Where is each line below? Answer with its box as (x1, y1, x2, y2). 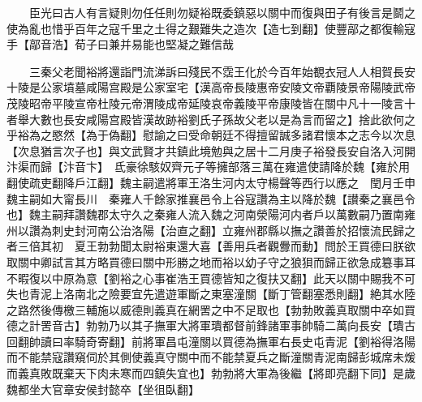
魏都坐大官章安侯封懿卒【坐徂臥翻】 (6, 380, 200, 397)
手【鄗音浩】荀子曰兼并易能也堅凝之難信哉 (6, 36, 234, 53)
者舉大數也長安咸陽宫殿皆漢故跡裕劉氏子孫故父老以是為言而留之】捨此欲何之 (6, 110, 416, 127)
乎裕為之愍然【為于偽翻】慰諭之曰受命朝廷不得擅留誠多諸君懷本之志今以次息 (6, 126, 416, 143)
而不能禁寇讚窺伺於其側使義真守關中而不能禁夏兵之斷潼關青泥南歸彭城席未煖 (6, 349, 416, 366)
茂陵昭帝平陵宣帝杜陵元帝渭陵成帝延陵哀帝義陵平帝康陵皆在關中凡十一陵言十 (6, 94, 416, 111)
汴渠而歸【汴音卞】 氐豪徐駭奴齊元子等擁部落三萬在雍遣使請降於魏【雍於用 (6, 158, 410, 175)
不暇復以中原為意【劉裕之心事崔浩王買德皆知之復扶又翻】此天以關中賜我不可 (6, 269, 416, 286)
